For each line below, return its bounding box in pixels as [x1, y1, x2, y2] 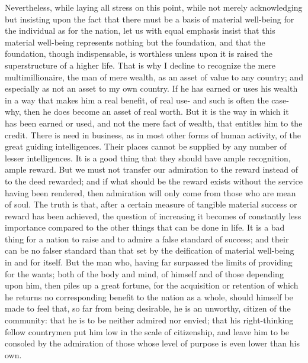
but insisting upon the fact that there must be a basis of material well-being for [5, 12, 294, 25]
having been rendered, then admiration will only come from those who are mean [5, 186, 296, 199]
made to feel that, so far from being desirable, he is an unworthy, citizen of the [5, 302, 291, 315]
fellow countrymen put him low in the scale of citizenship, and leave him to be [5, 325, 290, 338]
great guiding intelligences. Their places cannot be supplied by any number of [5, 140, 287, 153]
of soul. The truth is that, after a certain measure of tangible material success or [5, 198, 297, 210]
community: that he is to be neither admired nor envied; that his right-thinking [5, 314, 294, 326]
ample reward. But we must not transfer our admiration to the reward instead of [5, 163, 299, 176]
